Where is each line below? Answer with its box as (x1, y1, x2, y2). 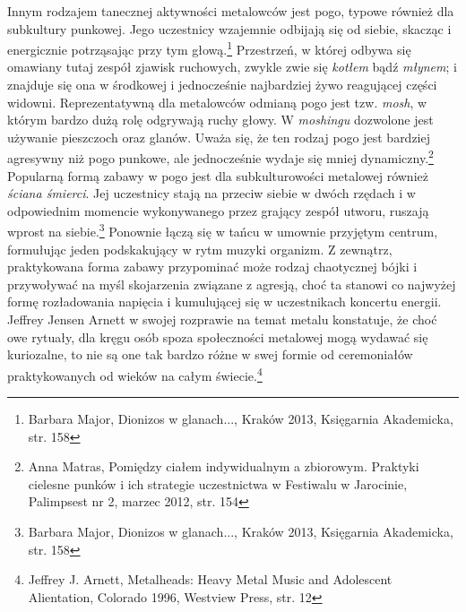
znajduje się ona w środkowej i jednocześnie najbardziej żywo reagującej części (7, 75, 437, 94)
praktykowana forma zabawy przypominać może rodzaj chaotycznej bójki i (7, 257, 418, 276)
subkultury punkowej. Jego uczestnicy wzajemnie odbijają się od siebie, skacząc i (7, 19, 452, 38)
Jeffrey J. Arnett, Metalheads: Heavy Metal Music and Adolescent (28, 570, 393, 589)
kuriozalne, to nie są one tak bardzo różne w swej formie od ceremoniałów (7, 345, 413, 364)
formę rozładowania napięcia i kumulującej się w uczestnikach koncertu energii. (7, 292, 442, 311)
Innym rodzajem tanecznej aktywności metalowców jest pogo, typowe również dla (7, 2, 454, 20)
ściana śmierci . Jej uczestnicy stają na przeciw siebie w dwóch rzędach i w (7, 184, 416, 203)
